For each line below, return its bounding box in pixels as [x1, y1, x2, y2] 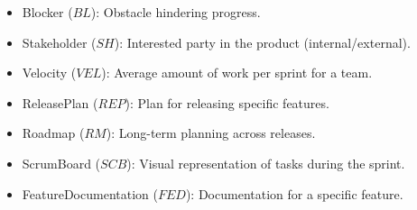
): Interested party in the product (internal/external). [114, 32, 411, 51]
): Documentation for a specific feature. [185, 184, 403, 203]
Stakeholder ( [22, 32, 97, 51]
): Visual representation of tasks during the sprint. [126, 153, 405, 172]
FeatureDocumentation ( [22, 184, 158, 203]
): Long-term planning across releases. [106, 123, 316, 142]
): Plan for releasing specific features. [125, 93, 329, 112]
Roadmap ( [22, 123, 85, 142]
